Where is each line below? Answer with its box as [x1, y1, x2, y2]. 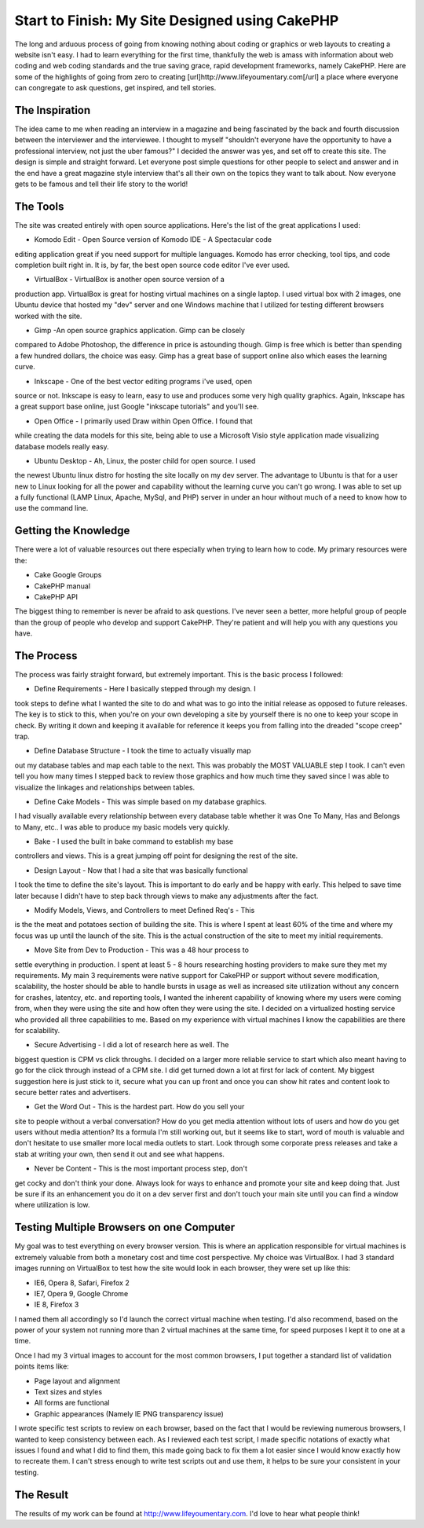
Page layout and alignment [34, 1376, 121, 1386]
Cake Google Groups [34, 570, 102, 580]
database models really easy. [14, 442, 109, 451]
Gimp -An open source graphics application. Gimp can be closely [34, 326, 245, 335]
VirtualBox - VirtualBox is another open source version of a [34, 275, 225, 284]
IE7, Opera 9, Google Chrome [34, 1288, 129, 1298]
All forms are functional [34, 1398, 110, 1408]
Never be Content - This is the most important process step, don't [34, 1163, 247, 1174]
